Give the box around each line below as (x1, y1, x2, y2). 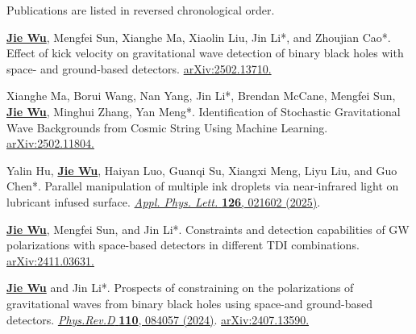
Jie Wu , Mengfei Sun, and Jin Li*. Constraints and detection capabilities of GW (6, 220, 410, 237)
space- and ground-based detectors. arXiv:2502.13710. (6, 60, 272, 77)
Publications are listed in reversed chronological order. (6, 2, 275, 18)
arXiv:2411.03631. (6, 252, 94, 269)
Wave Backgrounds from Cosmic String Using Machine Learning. (6, 119, 328, 136)
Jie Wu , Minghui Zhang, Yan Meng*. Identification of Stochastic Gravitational (6, 102, 401, 119)
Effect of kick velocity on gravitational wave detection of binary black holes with (6, 44, 404, 61)
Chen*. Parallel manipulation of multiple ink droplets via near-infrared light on (6, 177, 399, 194)
